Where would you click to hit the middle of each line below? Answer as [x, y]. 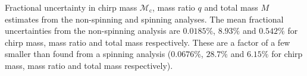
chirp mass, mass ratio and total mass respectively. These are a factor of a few [148, 42]
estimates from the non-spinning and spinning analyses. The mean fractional [144, 19]
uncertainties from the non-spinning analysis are [93, 31]
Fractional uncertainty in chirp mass [71, 7]
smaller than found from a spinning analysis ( [88, 54]
